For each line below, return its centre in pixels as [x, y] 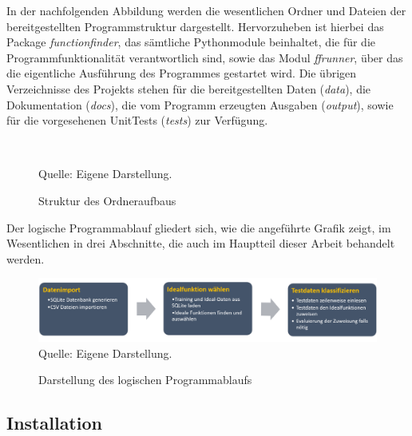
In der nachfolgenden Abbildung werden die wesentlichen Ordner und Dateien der [206, 10]
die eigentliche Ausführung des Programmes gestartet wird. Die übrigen [182, 73]
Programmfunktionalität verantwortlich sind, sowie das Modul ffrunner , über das [205, 57]
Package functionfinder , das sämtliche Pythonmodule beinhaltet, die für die [191, 42]
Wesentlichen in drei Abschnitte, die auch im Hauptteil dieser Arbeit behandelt [201, 243]
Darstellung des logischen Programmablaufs [145, 380]
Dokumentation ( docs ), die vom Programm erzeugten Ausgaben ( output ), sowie [200, 104]
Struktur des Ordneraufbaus [107, 200]
